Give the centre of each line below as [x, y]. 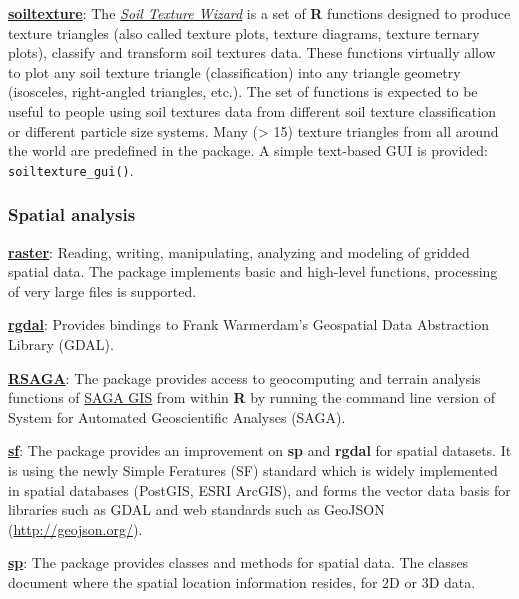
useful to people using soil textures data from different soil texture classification [252, 110]
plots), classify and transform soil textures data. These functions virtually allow [252, 52]
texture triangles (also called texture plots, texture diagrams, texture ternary [244, 32]
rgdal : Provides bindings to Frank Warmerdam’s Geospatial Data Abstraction [248, 324]
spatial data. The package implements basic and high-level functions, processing [253, 271]
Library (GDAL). [61, 344]
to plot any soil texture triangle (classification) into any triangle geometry [234, 71]
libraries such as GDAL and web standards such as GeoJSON [196, 509]
